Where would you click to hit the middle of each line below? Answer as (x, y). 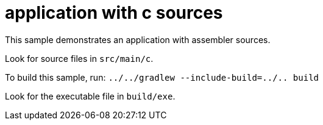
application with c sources (114, 13)
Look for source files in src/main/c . (79, 58)
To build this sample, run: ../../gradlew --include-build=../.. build (162, 77)
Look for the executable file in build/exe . (90, 96)
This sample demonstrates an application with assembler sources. (138, 39)
